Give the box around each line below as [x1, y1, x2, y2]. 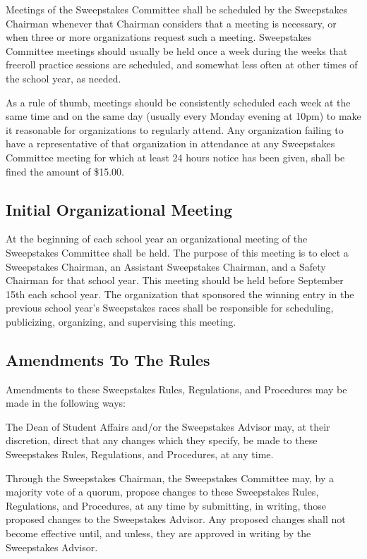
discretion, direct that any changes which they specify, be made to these [6, 433, 318, 448]
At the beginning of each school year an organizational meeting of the [6, 231, 308, 246]
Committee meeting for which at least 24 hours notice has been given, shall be [6, 149, 345, 164]
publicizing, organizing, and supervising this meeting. [6, 314, 236, 328]
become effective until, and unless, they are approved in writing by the [6, 526, 311, 541]
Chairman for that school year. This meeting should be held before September [6, 273, 344, 288]
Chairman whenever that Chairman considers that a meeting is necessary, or [6, 16, 337, 30]
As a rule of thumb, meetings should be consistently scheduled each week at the [6, 94, 351, 109]
